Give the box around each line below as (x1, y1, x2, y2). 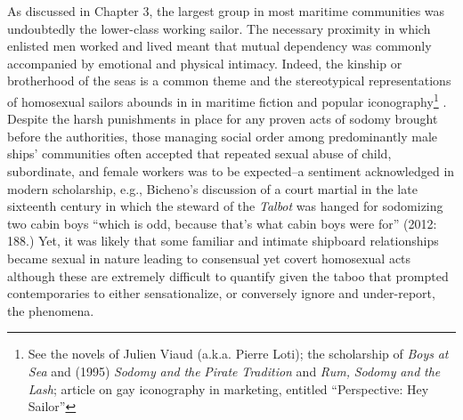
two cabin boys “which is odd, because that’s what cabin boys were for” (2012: (7, 214, 437, 232)
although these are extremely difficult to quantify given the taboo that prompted (7, 266, 449, 285)
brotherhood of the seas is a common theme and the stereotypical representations (7, 71, 451, 90)
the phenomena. (7, 301, 94, 319)
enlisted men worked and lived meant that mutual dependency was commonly (7, 36, 432, 55)
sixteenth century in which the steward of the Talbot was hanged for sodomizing (7, 197, 443, 215)
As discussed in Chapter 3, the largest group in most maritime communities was (7, 2, 445, 20)
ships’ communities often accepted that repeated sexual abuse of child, (7, 144, 392, 163)
